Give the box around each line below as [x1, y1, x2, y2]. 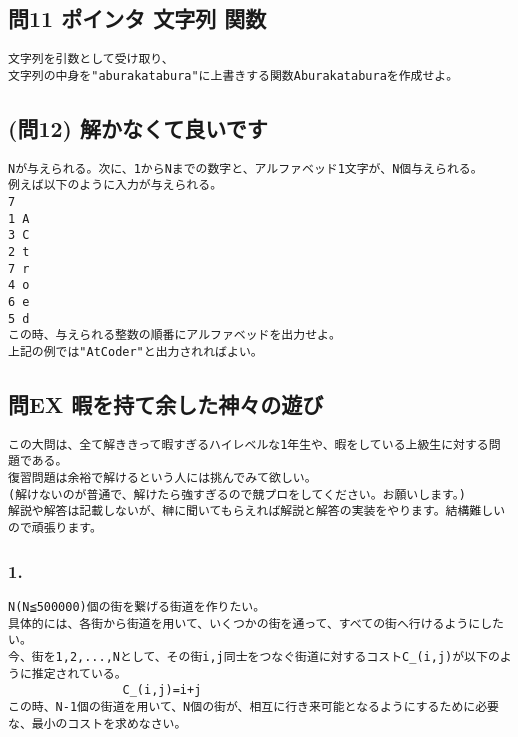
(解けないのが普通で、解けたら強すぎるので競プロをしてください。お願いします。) [8, 487, 466, 502]
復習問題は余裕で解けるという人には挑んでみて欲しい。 [8, 471, 317, 486]
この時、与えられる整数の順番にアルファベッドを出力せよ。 [8, 328, 341, 343]
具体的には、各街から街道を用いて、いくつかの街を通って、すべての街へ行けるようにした [8, 616, 504, 631]
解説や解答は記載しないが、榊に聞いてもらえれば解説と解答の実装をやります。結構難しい [8, 504, 506, 519]
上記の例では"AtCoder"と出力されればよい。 [8, 344, 263, 359]
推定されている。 [31, 666, 127, 681]
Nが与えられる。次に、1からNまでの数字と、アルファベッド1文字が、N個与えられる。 [8, 161, 483, 176]
